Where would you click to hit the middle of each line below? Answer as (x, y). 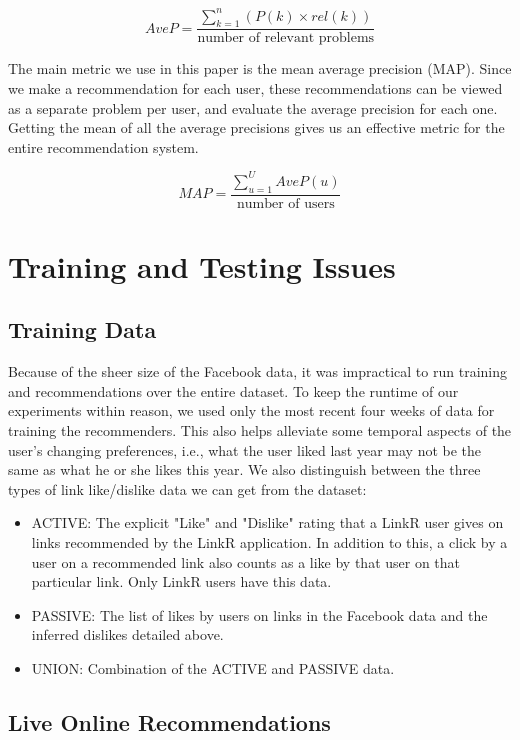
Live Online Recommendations (169, 721)
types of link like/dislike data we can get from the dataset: (187, 488)
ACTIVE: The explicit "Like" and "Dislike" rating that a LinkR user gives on (267, 522)
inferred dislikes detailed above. (127, 634)
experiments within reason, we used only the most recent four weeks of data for (251, 410)
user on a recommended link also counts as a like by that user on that (246, 561)
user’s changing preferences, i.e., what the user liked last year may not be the (245, 449)
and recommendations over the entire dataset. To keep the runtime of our (233, 390)
